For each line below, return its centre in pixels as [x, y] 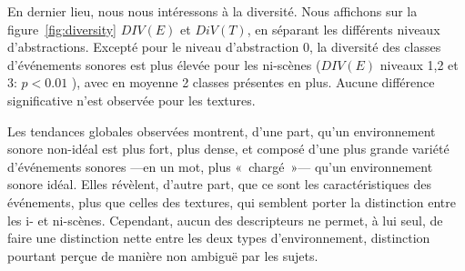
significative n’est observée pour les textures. [131, 100]
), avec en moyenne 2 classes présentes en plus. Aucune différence [253, 82]
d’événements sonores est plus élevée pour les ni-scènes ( [164, 64]
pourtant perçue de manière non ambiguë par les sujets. [163, 255]
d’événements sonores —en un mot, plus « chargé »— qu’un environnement [220, 166]
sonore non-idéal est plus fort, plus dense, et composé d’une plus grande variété [228, 149]
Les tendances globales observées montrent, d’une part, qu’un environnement [222, 130]
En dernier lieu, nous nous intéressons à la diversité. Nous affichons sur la [212, 11]
